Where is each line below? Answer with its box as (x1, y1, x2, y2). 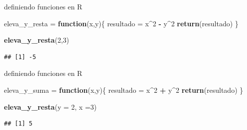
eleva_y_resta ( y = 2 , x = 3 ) (4, 101, 97, 112)
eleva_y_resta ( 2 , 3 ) (4, 35, 69, 45)
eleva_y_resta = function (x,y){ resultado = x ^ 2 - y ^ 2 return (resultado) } (4, 18, 239, 28)
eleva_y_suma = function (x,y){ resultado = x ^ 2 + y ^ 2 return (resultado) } (4, 84, 244, 95)
